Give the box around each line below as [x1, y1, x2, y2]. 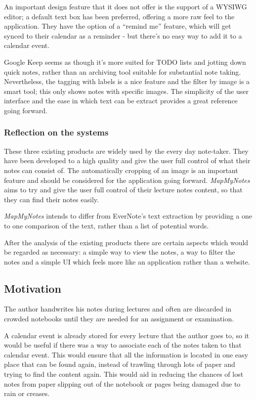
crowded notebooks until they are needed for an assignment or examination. [4, 313, 234, 324]
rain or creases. [4, 388, 50, 399]
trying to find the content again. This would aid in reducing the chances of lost [4, 369, 244, 379]
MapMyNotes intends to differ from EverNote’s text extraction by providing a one [4, 211, 252, 221]
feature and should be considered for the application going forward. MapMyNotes [4, 175, 250, 185]
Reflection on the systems [4, 126, 109, 138]
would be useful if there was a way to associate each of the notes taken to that [4, 340, 242, 350]
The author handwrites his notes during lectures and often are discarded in [4, 304, 231, 314]
